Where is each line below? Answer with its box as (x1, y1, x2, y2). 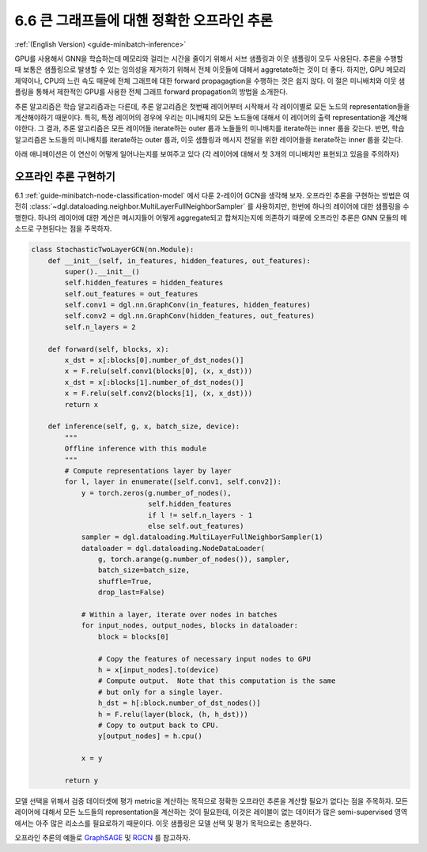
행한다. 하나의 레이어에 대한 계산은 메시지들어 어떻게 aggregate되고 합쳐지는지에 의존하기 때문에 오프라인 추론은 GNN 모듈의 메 (14, 213, 407, 222)
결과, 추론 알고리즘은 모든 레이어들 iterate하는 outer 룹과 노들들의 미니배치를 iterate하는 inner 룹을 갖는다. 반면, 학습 (46, 123, 405, 134)
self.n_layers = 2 (64, 322, 136, 331)
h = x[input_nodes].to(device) (97, 665, 219, 674)
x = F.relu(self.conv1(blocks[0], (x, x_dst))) (64, 367, 253, 375)
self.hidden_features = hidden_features (64, 278, 224, 288)
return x (64, 400, 99, 409)
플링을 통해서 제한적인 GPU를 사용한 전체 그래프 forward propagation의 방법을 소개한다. (14, 87, 289, 96)
